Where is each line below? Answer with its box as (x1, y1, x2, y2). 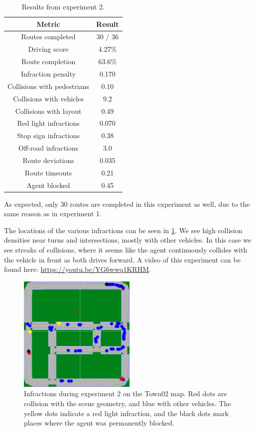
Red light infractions (17, 118, 80, 128)
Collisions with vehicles (13, 93, 84, 103)
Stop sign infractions (17, 130, 80, 141)
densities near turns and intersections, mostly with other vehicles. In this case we (4, 235, 252, 245)
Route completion (21, 56, 76, 67)
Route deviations (22, 155, 74, 165)
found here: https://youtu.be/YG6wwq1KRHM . (4, 264, 151, 274)
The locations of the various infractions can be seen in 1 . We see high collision (4, 225, 243, 235)
